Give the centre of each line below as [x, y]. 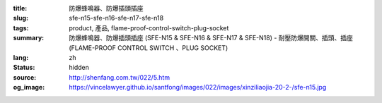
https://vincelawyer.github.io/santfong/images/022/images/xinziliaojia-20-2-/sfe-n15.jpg [198, 87]
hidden [79, 68]
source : [25, 77]
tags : [21, 28]
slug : [21, 18]
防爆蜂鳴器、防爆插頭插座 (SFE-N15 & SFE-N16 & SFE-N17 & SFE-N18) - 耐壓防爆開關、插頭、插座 [211, 38]
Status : [24, 68]
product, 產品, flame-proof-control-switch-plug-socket [149, 28]
